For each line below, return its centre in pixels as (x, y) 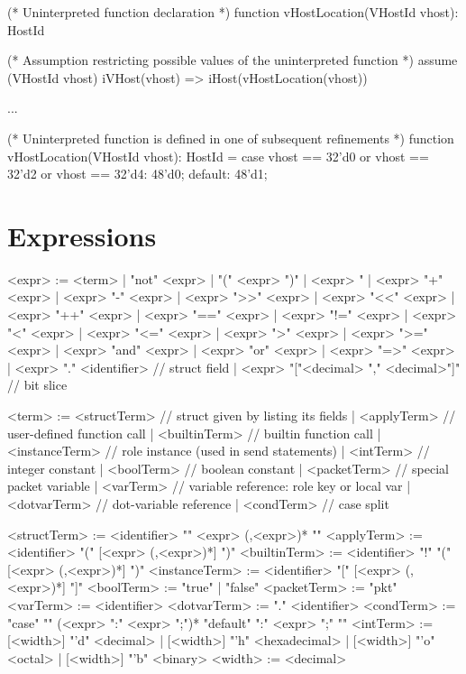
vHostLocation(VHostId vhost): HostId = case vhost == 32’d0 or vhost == (218, 156)
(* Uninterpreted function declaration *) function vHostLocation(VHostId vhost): (233, 12)
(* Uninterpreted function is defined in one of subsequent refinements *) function (231, 138)
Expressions (82, 235)
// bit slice (37, 385)
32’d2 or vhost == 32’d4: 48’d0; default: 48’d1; (137, 174)
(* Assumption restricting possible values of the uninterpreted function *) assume (233, 60)
